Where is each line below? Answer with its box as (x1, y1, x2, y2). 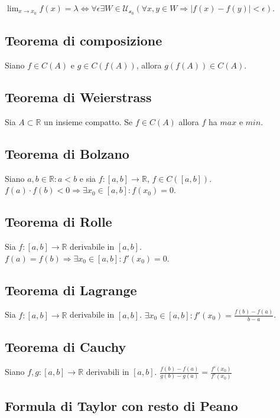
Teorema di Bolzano (5, 144, 129, 162)
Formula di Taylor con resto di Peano (5, 396, 238, 414)
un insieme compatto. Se (44, 115, 133, 128)
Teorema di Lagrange (5, 280, 137, 299)
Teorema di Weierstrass (5, 88, 152, 106)
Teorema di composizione (5, 31, 162, 50)
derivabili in (86, 365, 129, 378)
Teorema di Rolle (5, 213, 112, 231)
